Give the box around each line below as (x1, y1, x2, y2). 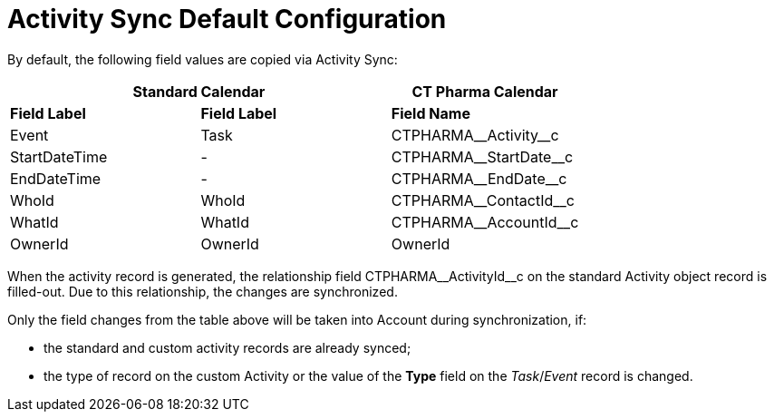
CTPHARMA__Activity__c (391, 125, 559, 144)
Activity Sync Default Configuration (7, 4, 447, 34)
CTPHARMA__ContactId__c (391, 190, 575, 209)
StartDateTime (10, 147, 108, 166)
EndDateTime (10, 169, 102, 188)
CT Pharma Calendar (411, 82, 558, 101)
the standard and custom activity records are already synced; (44, 339, 411, 356)
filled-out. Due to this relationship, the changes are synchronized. (7, 283, 398, 299)
